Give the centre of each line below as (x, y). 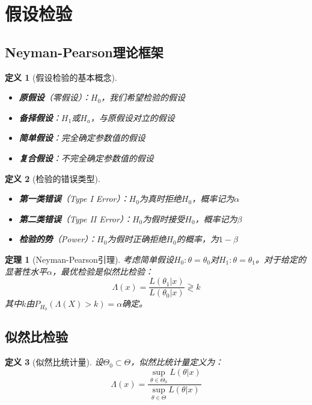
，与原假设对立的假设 (133, 117)
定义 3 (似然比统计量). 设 (54, 362)
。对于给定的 (281, 259)
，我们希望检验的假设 (143, 97)
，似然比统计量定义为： (177, 362)
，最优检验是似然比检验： (102, 271)
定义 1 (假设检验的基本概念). (61, 77)
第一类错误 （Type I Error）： (74, 199)
